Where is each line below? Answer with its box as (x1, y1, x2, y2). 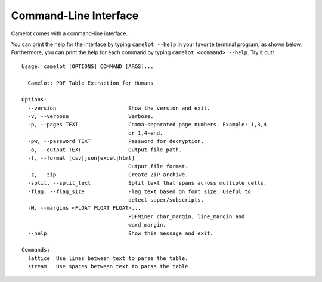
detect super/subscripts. (128, 196, 204, 203)
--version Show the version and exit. (27, 104, 210, 111)
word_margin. (128, 221, 166, 228)
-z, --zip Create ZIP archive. (27, 171, 188, 178)
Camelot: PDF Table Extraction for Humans (27, 79, 154, 86)
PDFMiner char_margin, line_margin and (128, 213, 245, 220)
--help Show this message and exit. (27, 230, 214, 237)
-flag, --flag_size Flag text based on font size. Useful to (27, 188, 252, 195)
